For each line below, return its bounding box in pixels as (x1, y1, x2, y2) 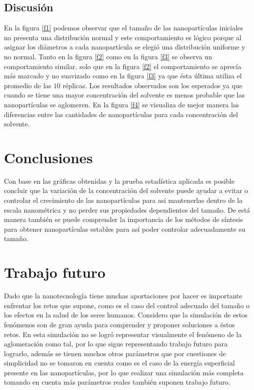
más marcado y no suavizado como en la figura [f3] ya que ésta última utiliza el (4, 71, 242, 81)
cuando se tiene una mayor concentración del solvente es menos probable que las (4, 90, 245, 100)
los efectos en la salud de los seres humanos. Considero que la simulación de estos (4, 310, 248, 320)
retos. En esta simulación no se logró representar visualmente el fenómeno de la (4, 329, 242, 339)
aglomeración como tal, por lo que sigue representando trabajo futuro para (4, 339, 228, 349)
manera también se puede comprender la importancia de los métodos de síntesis (4, 214, 243, 224)
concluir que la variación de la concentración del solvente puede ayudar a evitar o (4, 185, 248, 195)
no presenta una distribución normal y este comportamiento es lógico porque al (4, 32, 242, 42)
